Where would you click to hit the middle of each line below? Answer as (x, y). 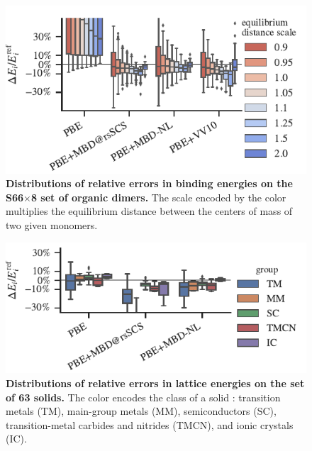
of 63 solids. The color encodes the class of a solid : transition (143, 397)
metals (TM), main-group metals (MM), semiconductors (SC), (141, 411)
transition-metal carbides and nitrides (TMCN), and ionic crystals (150, 424)
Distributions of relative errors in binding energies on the (149, 183)
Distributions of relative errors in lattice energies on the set (155, 383)
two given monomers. (52, 225)
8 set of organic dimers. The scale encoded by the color (158, 197)
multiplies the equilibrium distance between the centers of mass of (149, 211)
